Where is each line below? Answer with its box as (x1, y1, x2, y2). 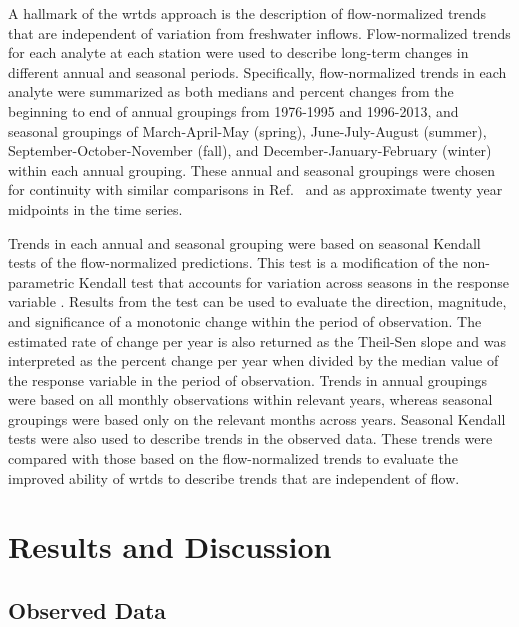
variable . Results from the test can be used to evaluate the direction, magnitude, (8, 291, 507, 312)
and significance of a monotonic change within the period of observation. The (8, 310, 482, 331)
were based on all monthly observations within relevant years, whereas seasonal (8, 389, 493, 410)
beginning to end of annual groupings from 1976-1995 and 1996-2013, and (8, 100, 459, 121)
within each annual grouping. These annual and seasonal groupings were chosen (8, 159, 496, 180)
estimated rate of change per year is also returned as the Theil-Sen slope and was (8, 330, 506, 351)
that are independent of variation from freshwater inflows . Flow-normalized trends (8, 22, 511, 43)
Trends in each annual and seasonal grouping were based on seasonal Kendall (8, 232, 481, 253)
